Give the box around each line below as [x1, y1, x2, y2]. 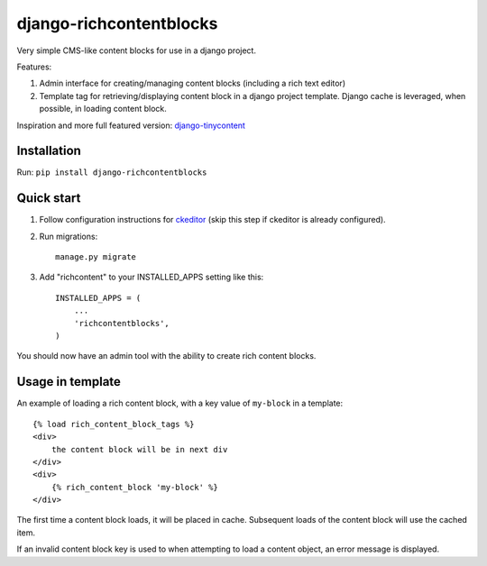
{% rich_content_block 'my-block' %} [51, 482, 218, 492]
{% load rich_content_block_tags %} [32, 419, 195, 429]
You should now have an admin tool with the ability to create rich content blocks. [16, 351, 317, 361]
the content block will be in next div [51, 444, 228, 454]
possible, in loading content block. [39, 104, 167, 114]
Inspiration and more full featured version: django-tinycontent [16, 120, 245, 131]
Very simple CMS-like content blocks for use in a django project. [16, 45, 257, 56]
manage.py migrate [55, 252, 137, 262]
